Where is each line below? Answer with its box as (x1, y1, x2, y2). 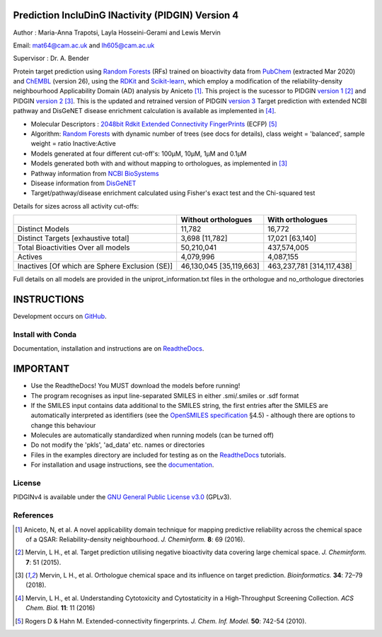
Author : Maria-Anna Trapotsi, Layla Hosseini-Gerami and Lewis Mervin (13, 28, 221, 37)
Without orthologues (180, 215, 253, 225)
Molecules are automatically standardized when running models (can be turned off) (30, 431, 274, 440)
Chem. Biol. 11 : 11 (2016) (25, 604, 95, 612)
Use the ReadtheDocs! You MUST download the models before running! (30, 382, 241, 390)
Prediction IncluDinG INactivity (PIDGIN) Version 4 (13, 9, 239, 21)
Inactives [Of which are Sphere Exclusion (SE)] (17, 262, 173, 271)
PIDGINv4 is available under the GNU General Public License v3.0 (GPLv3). (13, 493, 232, 501)
